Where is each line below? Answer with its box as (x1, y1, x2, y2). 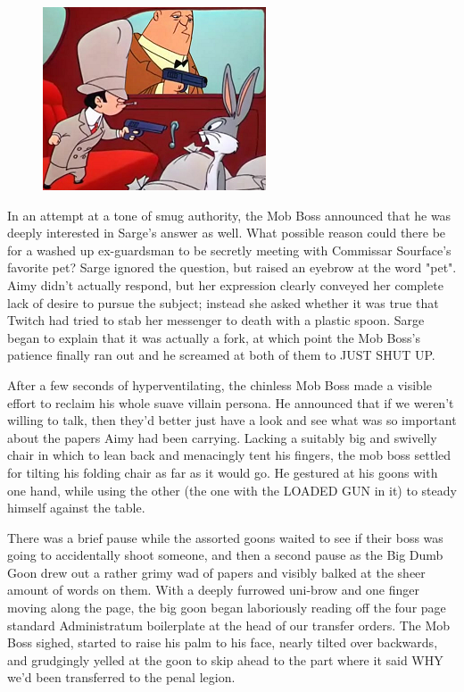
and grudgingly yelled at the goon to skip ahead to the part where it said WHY (7, 650, 443, 669)
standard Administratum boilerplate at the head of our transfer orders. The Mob (7, 615, 451, 634)
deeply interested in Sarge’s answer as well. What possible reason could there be (7, 223, 446, 242)
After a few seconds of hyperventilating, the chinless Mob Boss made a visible (7, 375, 432, 394)
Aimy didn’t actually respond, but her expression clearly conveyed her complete (7, 275, 443, 294)
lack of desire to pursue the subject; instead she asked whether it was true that (7, 293, 439, 312)
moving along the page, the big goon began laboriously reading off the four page (7, 598, 446, 617)
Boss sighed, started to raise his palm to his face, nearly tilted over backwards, (7, 633, 438, 652)
